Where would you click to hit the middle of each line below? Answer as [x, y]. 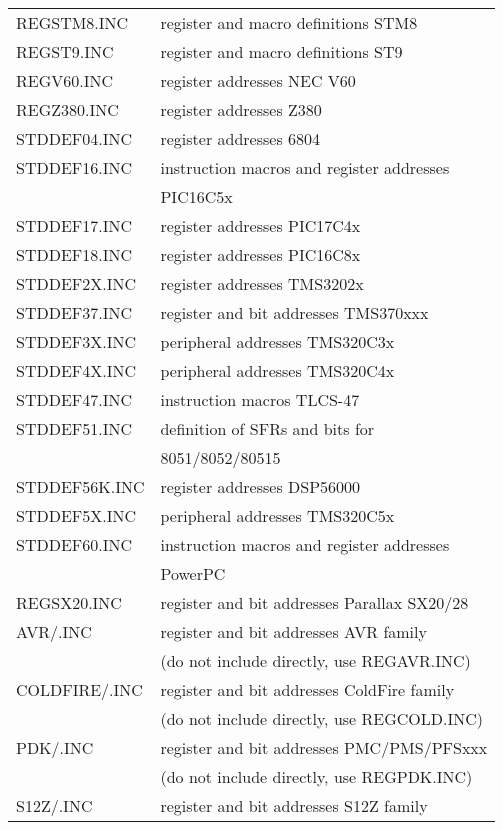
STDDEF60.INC [74, 544]
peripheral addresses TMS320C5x [277, 515]
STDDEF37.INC [74, 312]
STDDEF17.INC [74, 225]
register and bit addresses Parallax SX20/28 [314, 602]
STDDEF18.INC [74, 254]
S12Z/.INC [54, 805]
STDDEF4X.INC [76, 370]
